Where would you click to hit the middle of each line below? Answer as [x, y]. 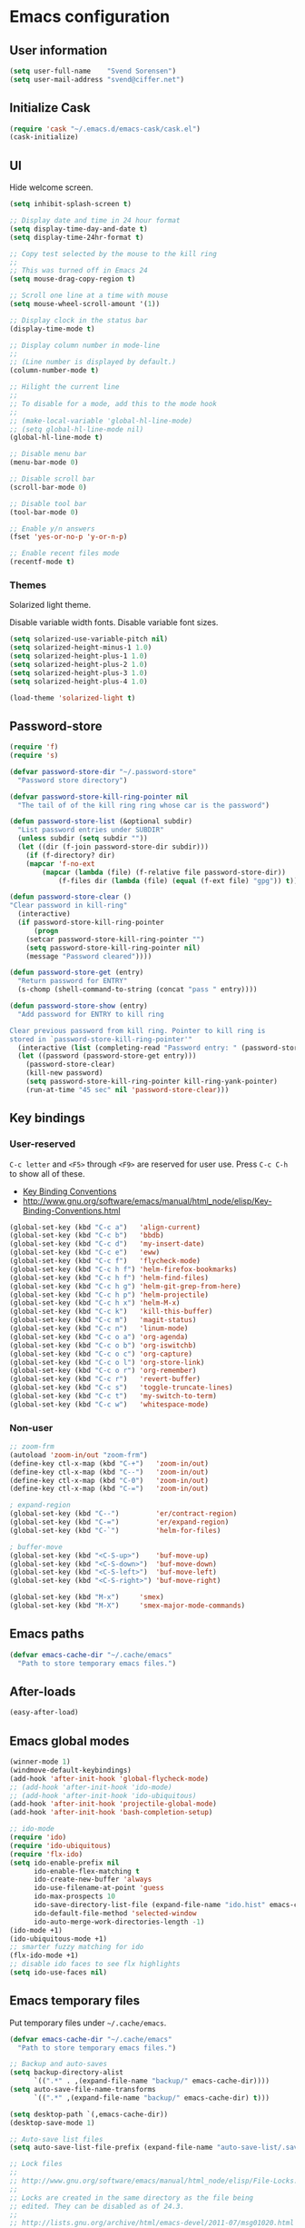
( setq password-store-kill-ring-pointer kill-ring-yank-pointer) [152, 1082]
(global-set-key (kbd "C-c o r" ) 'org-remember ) [103, 1371]
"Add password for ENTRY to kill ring [91, 1014]
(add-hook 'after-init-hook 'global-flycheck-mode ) [109, 1778]
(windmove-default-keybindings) [70, 1770]
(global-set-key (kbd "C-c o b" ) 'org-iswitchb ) [103, 1345]
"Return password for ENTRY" [73, 981]
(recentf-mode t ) [42, 562]
